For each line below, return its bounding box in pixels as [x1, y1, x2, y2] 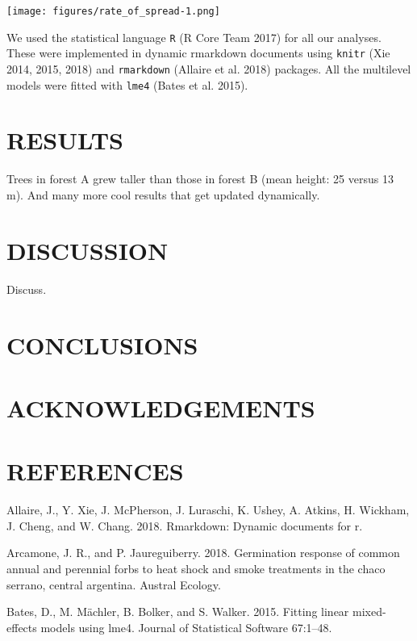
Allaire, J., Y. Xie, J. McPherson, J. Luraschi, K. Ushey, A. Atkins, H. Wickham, [6, 501, 410, 518]
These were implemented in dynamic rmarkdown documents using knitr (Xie [6, 44, 390, 61]
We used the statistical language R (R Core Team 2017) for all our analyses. [6, 28, 382, 45]
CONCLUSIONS [6, 328, 198, 361]
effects [6, 618, 37, 635]
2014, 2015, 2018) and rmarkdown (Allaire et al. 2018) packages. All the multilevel [6, 60, 411, 77]
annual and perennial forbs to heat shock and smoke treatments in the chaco [6, 559, 386, 576]
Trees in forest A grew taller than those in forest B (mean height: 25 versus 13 [6, 170, 394, 187]
